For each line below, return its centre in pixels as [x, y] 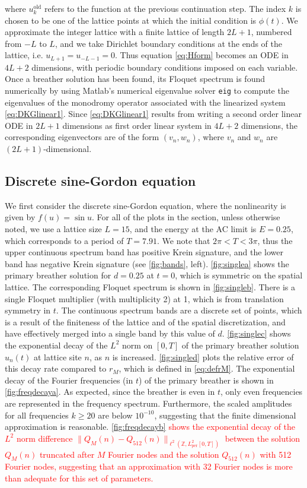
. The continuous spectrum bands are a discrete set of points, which [179, 310]
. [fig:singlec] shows [256, 333]
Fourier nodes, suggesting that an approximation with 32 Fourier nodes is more [149, 466]
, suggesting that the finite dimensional [225, 415]
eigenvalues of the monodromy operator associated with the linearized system [145, 102]
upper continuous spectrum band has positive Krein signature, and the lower [144, 252]
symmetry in [28, 310]
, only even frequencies [261, 392]
